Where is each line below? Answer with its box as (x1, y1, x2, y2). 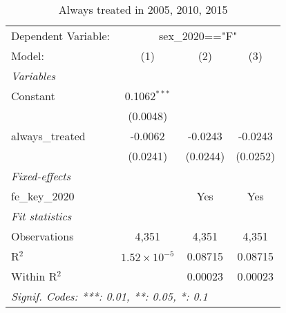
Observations (11, 228, 74, 244)
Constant (11, 88, 55, 104)
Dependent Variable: (11, 28, 110, 44)
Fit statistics (11, 208, 72, 224)
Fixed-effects (11, 168, 71, 184)
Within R (11, 268, 57, 284)
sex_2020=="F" (159, 28, 238, 44)
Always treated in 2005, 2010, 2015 (58, 1, 228, 17)
